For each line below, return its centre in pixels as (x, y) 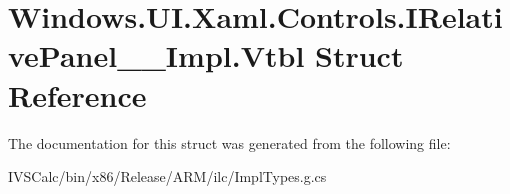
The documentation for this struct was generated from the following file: (229, 142)
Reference (77, 94)
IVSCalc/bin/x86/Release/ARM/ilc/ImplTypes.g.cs (167, 176)
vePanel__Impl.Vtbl (156, 55)
